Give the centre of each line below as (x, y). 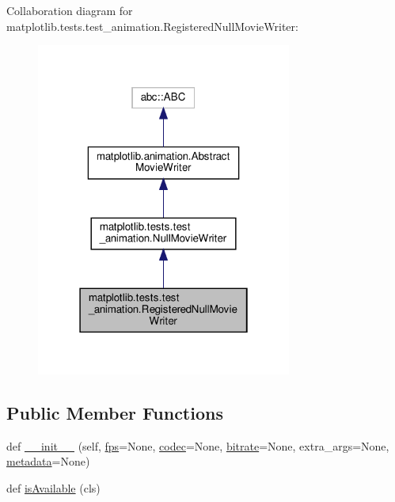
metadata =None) (48, 461)
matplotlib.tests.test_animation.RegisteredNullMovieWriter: (152, 26)
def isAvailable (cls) (53, 488)
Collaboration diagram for (70, 10)
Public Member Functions (115, 413)
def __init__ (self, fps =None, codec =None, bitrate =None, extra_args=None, (198, 445)
